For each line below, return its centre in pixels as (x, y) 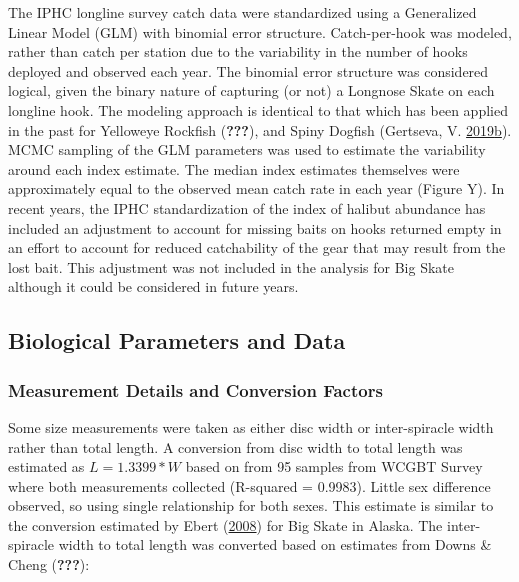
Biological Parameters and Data (177, 340)
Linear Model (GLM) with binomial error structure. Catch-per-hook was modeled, (260, 31)
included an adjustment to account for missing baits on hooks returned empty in (255, 227)
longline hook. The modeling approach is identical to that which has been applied (258, 109)
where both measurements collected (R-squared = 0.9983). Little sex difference (249, 485)
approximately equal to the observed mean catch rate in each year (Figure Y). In (256, 188)
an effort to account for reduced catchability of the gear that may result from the (257, 247)
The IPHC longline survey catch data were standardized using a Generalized (242, 12)
